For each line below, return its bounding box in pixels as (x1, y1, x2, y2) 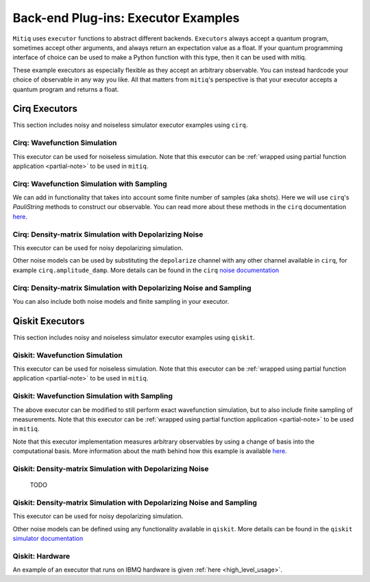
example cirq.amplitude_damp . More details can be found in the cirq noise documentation (12, 266, 280, 274)
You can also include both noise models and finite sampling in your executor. (12, 297, 230, 305)
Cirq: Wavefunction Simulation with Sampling (12, 179, 167, 189)
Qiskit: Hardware (12, 551, 71, 561)
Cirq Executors (12, 103, 78, 114)
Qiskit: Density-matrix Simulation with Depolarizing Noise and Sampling (12, 498, 257, 507)
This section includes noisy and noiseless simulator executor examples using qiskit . (12, 333, 256, 341)
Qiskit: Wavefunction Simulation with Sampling (12, 391, 173, 401)
